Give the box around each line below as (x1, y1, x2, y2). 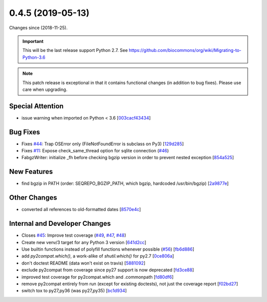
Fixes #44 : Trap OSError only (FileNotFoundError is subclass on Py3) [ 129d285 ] (21, 141, 184, 147)
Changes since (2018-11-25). (9, 25, 68, 31)
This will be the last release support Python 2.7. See (22, 47, 128, 53)
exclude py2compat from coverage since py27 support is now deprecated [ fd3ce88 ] (21, 267, 194, 273)
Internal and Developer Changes (9, 219, 111, 228)
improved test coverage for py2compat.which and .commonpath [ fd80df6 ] (21, 274, 174, 280)
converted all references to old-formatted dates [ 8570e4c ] (21, 207, 141, 213)
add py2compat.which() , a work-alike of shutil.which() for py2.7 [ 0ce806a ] (21, 253, 174, 259)
